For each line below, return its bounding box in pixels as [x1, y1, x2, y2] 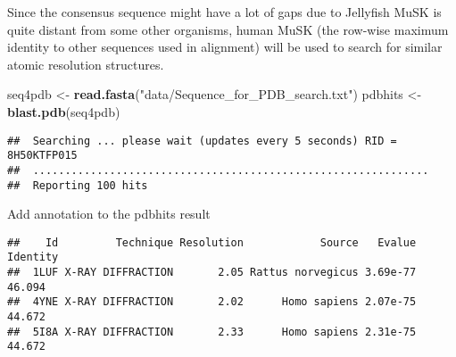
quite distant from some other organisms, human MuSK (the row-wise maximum [7, 20, 449, 38]
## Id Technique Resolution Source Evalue [7, 236, 417, 249]
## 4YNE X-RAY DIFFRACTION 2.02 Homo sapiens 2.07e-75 [7, 295, 417, 309]
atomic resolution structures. [7, 54, 164, 73]
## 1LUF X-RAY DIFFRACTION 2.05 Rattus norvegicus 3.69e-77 [7, 266, 417, 279]
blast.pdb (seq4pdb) [7, 102, 120, 120]
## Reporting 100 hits [7, 178, 148, 192]
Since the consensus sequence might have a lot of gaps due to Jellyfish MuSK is [7, 3, 442, 21]
